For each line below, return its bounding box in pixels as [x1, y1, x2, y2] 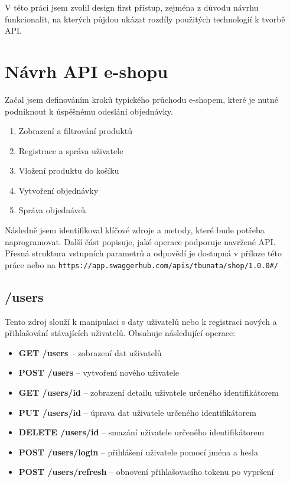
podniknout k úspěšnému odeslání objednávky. [5, 105, 173, 117]
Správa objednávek [18, 204, 87, 216]
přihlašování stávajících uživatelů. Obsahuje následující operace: [5, 327, 236, 339]
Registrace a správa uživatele [18, 144, 123, 157]
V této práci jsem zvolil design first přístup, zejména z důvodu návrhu [5, 1, 259, 13]
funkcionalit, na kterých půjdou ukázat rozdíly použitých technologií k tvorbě [5, 12, 285, 25]
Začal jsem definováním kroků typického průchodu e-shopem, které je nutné [5, 93, 279, 105]
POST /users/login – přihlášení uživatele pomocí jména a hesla [18, 445, 258, 458]
